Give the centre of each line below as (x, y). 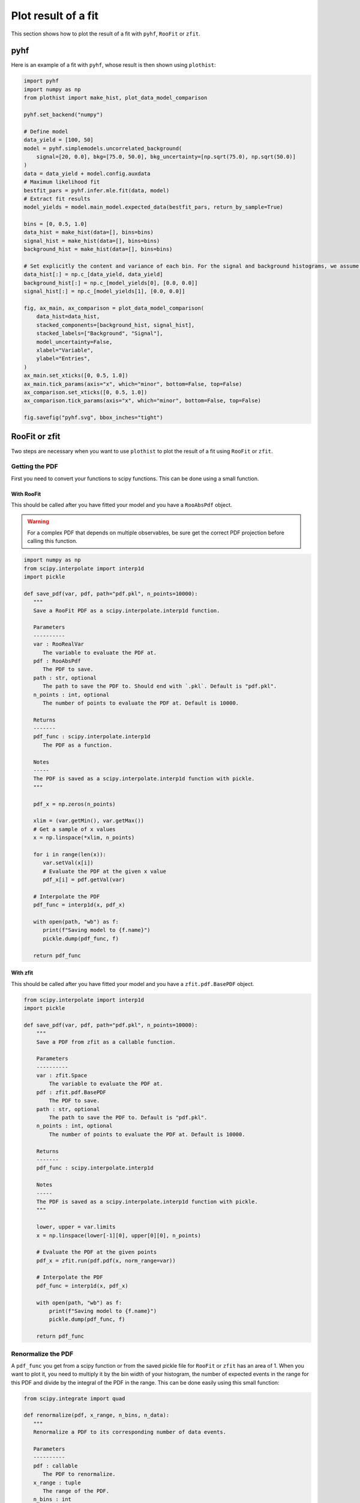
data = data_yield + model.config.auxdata (87, 173)
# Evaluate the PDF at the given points (97, 1252)
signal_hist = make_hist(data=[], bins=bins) (92, 241)
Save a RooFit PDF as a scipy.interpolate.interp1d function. (127, 611)
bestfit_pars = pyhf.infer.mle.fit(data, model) (97, 190)
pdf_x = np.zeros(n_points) (75, 804)
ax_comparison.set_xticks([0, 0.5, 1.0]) (85, 392)
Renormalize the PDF (42, 1354)
